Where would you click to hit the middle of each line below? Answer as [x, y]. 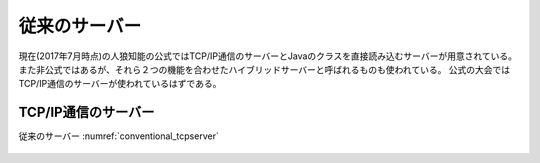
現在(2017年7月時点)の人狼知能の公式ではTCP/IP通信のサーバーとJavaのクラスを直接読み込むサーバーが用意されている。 [267, 56]
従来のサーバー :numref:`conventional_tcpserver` [118, 136]
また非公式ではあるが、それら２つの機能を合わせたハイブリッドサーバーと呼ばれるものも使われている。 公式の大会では [264, 69]
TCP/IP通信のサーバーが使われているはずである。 [120, 84]
